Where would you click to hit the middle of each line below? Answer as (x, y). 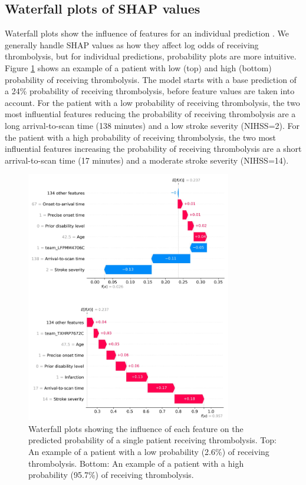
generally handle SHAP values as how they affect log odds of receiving (132, 44)
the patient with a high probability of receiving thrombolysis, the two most (141, 137)
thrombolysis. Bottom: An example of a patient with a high (136, 463)
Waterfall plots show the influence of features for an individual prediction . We (147, 33)
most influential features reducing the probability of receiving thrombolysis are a (150, 114)
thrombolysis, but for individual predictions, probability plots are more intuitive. (151, 56)
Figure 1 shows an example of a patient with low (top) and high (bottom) (138, 67)
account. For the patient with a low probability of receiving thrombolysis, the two (152, 102)
